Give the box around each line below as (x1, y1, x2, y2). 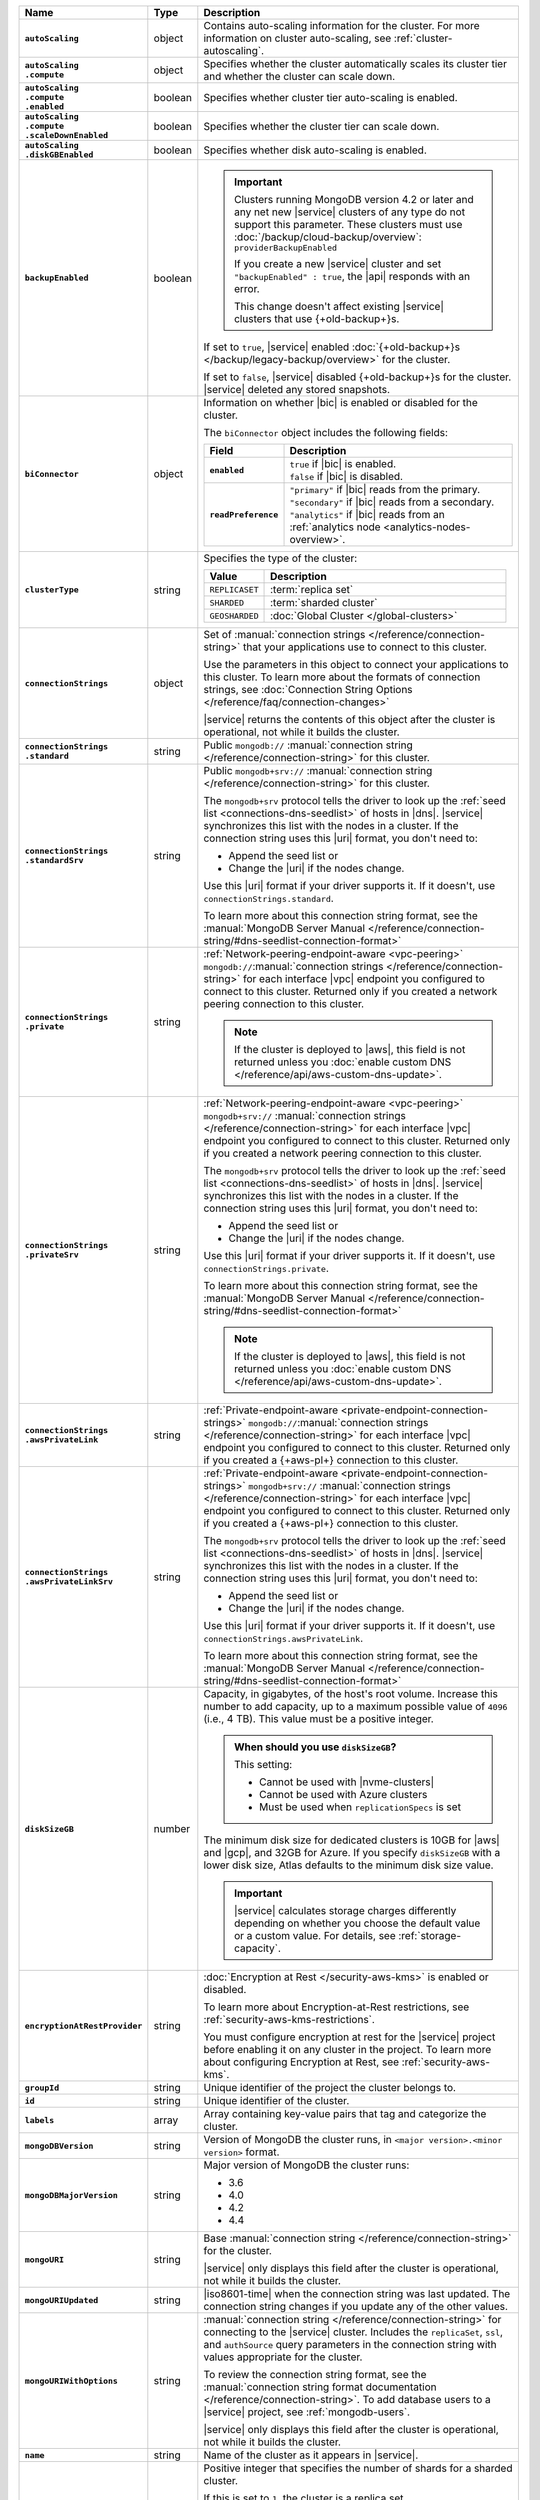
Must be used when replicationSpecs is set (258, 1800, 462, 1814)
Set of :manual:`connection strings (203, 628, 366, 641)
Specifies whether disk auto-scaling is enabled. (203, 143, 427, 157)
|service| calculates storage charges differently (233, 1904, 457, 1917)
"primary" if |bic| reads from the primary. (289, 483, 481, 496)
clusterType (24, 585, 79, 595)
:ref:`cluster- (393, 31, 453, 45)
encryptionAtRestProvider (24, 2020, 143, 2031)
